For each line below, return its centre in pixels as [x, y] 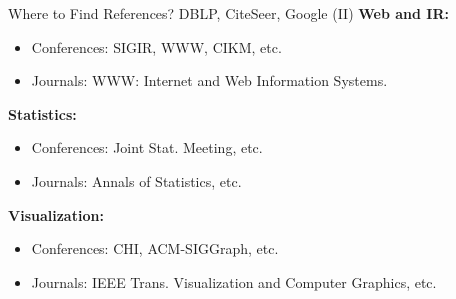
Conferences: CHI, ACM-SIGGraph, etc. [155, 248]
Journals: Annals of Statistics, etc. [136, 180]
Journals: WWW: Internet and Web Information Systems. [209, 80]
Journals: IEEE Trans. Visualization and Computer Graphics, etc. [234, 281]
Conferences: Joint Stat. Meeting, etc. [147, 147]
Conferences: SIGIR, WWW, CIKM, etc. [156, 46]
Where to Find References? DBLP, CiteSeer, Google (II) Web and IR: [229, 13]
